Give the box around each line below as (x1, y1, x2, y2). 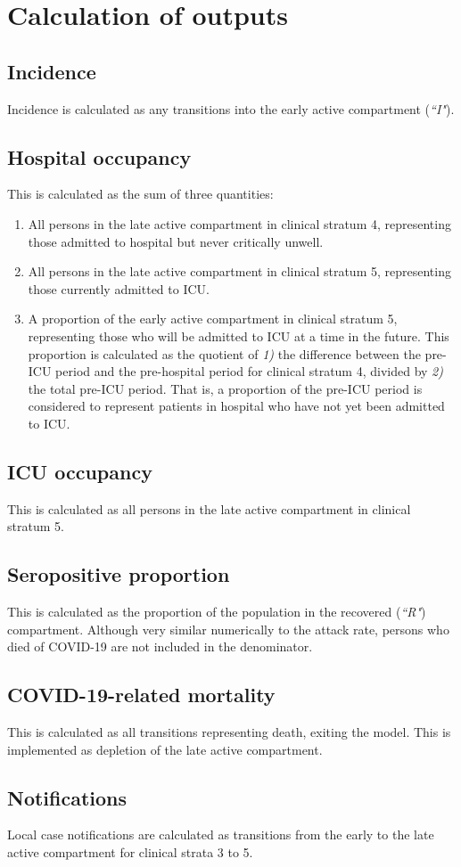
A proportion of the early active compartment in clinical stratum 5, (28, 309, 398, 328)
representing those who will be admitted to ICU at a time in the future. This (28, 326, 449, 345)
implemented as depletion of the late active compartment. (7, 740, 323, 758)
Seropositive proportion (7, 560, 230, 588)
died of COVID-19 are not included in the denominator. (7, 637, 313, 656)
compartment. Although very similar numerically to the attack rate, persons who (7, 619, 449, 638)
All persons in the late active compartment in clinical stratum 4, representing (28, 214, 451, 233)
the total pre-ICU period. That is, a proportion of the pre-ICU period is (28, 379, 423, 397)
